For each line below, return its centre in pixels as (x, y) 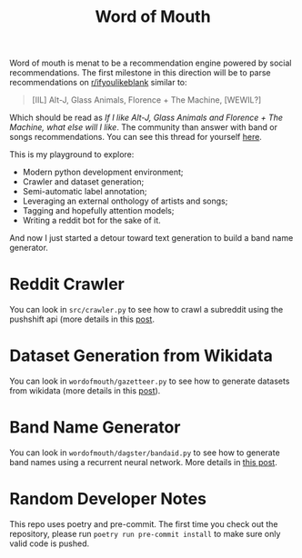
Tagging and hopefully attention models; (98, 211)
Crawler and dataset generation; (83, 182)
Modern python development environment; (103, 172)
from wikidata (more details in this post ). (85, 391)
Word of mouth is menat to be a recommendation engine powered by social (151, 63)
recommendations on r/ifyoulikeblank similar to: (99, 83)
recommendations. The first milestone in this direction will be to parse (140, 73)
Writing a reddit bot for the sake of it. (91, 221)
